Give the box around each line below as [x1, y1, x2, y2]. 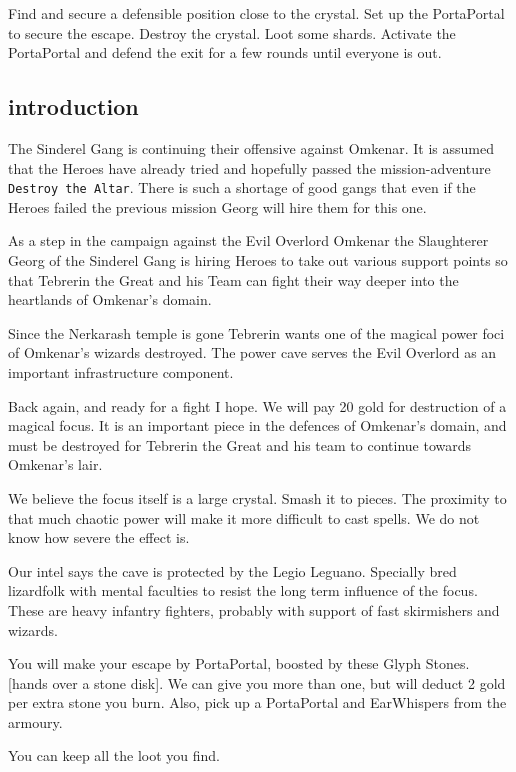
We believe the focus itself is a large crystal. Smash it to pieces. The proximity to [8, 487, 507, 508]
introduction [8, 91, 139, 122]
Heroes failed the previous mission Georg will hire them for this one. [8, 196, 427, 217]
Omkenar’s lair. [8, 454, 103, 475]
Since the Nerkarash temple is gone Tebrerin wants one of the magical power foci [8, 322, 505, 343]
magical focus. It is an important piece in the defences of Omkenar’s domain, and [8, 415, 507, 436]
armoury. [8, 711, 63, 732]
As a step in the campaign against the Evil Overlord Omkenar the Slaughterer [8, 230, 489, 251]
